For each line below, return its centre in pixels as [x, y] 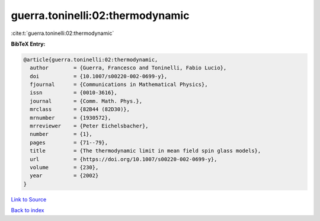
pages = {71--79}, [69, 142]
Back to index [28, 210]
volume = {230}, [64, 167]
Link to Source [29, 199]
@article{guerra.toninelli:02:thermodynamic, [91, 60]
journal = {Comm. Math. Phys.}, [86, 101]
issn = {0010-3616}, [74, 93]
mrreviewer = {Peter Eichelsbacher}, [89, 126]
